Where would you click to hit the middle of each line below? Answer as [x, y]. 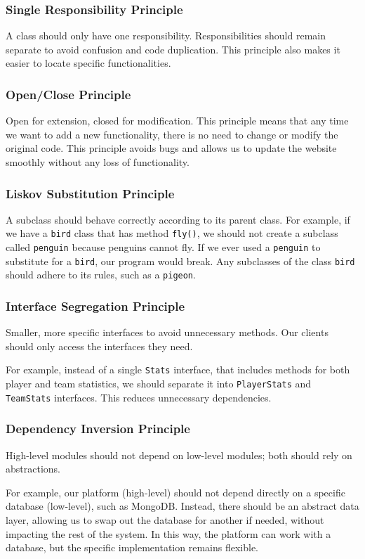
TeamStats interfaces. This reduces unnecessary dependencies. [139, 397]
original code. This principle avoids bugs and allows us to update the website [171, 148]
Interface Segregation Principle [95, 306]
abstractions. [33, 469]
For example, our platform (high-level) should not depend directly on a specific [175, 492]
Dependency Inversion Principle [98, 429]
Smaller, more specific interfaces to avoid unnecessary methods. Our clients [167, 332]
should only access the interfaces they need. [99, 346]
